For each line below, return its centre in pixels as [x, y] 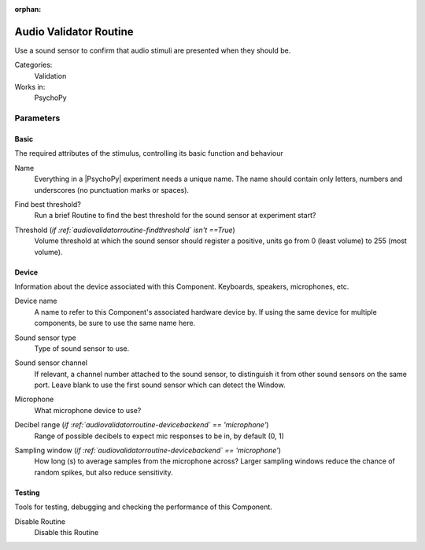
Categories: [33, 65]
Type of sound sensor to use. [82, 348]
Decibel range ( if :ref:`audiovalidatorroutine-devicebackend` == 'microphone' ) [142, 425]
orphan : [28, 9]
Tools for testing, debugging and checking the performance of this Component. [144, 507]
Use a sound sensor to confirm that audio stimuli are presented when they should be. [153, 50]
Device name [36, 301]
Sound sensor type [45, 338]
